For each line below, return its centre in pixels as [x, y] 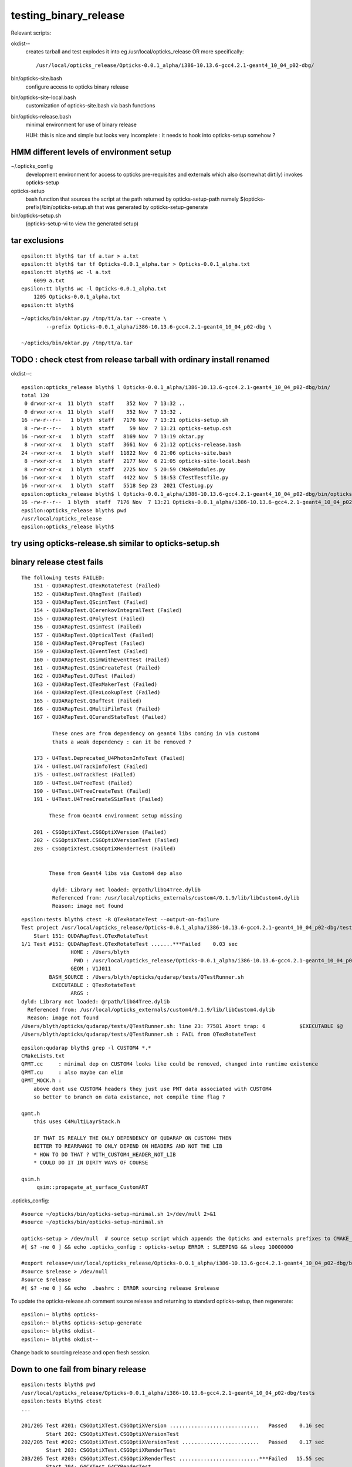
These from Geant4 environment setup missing [116, 816]
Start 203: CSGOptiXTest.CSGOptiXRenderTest [111, 1450]
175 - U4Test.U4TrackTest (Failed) [84, 775]
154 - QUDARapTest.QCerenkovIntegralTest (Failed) [108, 611]
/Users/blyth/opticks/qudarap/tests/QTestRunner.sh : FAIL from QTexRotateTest [139, 1035]
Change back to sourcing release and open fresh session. [81, 1352]
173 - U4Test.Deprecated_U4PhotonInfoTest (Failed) [109, 758]
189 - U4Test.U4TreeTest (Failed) [83, 783]
